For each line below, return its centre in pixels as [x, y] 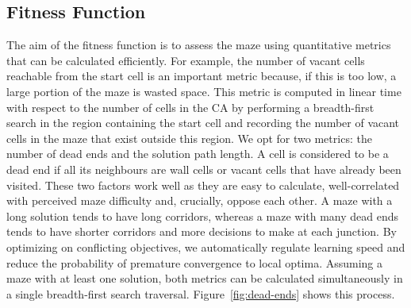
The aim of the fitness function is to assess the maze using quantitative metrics [199, 45]
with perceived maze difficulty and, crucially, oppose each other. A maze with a [200, 200]
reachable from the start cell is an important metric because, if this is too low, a [202, 76]
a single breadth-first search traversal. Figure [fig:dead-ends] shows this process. [201, 293]
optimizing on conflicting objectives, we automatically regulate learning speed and [206, 246]
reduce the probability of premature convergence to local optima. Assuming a [195, 262]
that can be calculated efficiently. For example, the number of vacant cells [186, 60]
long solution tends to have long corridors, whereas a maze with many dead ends [203, 216]
